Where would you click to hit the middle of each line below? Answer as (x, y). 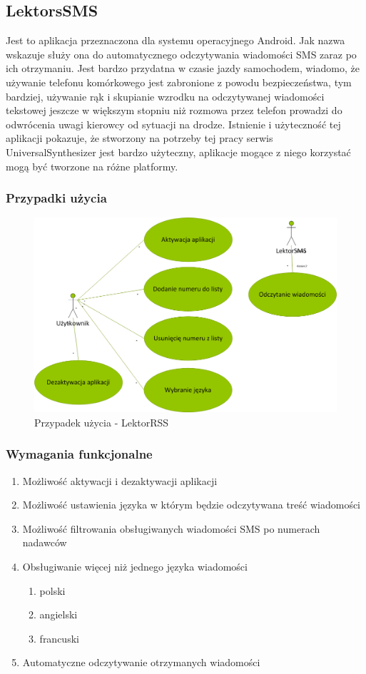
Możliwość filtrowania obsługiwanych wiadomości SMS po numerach (171, 528)
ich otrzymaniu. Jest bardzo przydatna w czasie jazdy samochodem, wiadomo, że (183, 68)
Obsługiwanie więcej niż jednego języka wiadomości (135, 566)
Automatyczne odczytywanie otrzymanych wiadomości (141, 662)
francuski (59, 638)
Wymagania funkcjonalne (79, 454)
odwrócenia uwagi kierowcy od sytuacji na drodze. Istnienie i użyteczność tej (173, 124)
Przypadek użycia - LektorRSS (102, 422)
